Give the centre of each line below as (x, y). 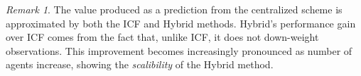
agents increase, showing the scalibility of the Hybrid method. (140, 64)
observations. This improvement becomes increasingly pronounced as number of (179, 50)
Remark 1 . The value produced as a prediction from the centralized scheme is (174, 9)
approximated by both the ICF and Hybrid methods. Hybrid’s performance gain (181, 23)
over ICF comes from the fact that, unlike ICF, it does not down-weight (162, 37)
